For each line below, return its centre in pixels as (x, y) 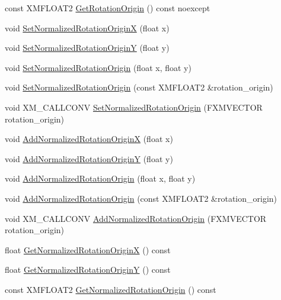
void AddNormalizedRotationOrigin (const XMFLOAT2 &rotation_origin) (141, 198)
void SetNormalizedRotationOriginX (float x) (87, 28)
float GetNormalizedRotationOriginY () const (88, 270)
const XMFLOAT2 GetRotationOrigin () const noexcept (108, 8)
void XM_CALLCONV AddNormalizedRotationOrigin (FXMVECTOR (136, 218)
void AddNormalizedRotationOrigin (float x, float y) (100, 178)
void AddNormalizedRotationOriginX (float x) (89, 139)
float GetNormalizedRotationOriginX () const (88, 249)
